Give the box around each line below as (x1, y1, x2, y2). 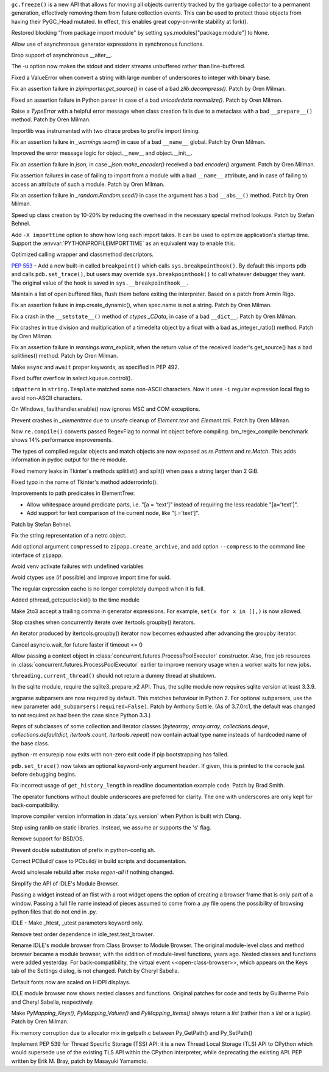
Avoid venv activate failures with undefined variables (11, 563, 144, 570)
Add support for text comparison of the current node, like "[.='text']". (26, 509, 200, 517)
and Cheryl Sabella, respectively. (11, 998, 94, 1006)
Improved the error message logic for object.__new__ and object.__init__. (11, 149, 193, 157)
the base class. (11, 739, 50, 747)
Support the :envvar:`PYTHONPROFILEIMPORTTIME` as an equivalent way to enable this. (11, 240, 236, 247)
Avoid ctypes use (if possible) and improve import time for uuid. (11, 573, 171, 581)
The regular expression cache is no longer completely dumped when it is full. (11, 585, 205, 592)
